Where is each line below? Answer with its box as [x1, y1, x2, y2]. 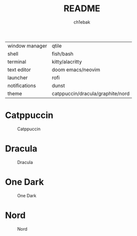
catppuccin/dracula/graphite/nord [52, 90, 130, 97]
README [63, 3, 100, 14]
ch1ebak [74, 19, 90, 25]
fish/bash [52, 50, 74, 57]
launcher [7, 74, 28, 81]
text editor [7, 66, 31, 73]
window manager [7, 42, 47, 49]
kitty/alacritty [52, 58, 82, 65]
